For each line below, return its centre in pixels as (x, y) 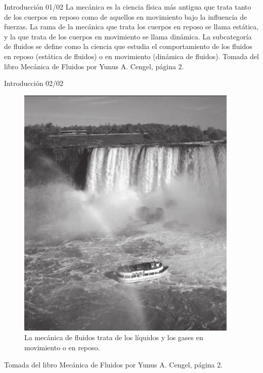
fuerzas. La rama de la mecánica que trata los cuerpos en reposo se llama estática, (131, 27)
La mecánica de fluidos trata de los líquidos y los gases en (114, 337)
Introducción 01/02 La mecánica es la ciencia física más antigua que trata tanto (128, 7)
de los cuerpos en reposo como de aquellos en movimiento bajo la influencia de (126, 16)
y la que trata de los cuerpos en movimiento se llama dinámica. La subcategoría (128, 36)
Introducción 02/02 (34, 83)
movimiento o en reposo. (62, 347)
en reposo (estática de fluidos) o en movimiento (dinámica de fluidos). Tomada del (131, 56)
